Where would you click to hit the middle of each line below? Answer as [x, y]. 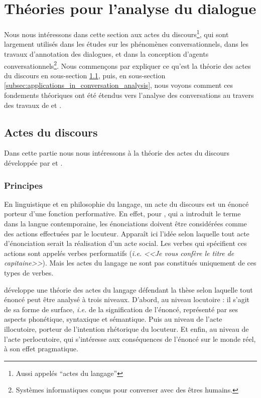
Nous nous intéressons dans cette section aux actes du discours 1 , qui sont [116, 33]
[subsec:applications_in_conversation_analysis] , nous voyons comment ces [119, 85]
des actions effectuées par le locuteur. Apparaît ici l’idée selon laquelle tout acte [127, 233]
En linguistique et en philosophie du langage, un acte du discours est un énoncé [126, 204]
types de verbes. [29, 272]
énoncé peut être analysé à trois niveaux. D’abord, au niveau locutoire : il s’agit [127, 299]
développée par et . [33, 162]
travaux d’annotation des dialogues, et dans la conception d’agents [106, 53]
